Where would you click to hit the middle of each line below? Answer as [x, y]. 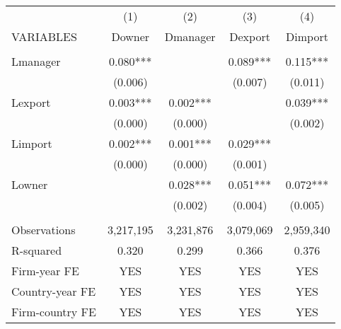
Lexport [31, 102]
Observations [44, 230]
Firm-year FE [45, 271]
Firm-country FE [54, 312]
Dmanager [190, 36]
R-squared [37, 250]
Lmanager [36, 61]
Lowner [30, 184]
